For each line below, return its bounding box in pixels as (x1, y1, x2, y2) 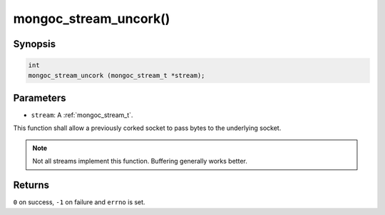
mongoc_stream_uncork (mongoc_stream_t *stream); (28, 71, 205, 79)
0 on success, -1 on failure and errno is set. (13, 198, 145, 206)
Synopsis (13, 38, 56, 50)
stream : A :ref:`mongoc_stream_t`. (31, 111, 133, 119)
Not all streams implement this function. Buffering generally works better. (32, 157, 247, 166)
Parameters (13, 91, 66, 104)
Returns (13, 179, 50, 191)
